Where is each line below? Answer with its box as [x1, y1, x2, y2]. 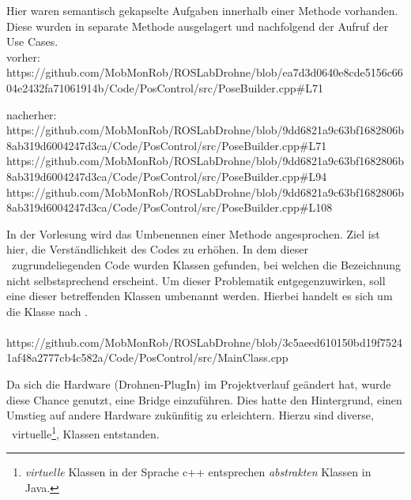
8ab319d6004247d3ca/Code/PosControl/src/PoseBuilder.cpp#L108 [6, 199, 333, 216]
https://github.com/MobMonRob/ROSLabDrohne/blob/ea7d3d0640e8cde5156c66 [6, 64, 403, 81]
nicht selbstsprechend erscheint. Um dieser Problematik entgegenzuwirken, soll [6, 272, 386, 288]
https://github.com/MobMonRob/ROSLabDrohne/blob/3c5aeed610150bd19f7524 [6, 333, 403, 350]
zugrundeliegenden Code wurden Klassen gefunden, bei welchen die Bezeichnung [11, 256, 401, 273]
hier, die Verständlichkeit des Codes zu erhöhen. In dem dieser [6, 241, 308, 258]
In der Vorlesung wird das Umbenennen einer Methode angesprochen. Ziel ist [6, 225, 380, 242]
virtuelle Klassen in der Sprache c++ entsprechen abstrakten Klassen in [25, 464, 371, 480]
